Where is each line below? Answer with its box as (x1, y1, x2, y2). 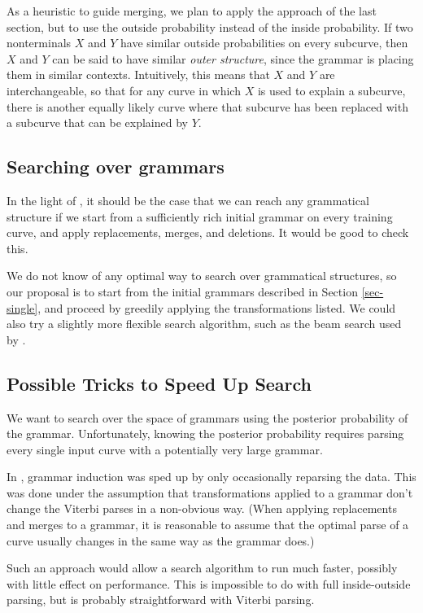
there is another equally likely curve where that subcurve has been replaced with (7, 98, 408, 115)
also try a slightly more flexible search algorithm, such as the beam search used (7, 315, 402, 332)
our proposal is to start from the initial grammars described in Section (7, 282, 358, 300)
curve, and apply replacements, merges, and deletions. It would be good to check (7, 224, 409, 241)
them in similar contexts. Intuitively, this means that (7, 66, 270, 83)
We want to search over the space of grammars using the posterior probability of (7, 409, 408, 426)
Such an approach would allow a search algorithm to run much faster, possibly (7, 559, 398, 576)
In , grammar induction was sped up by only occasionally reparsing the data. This (7, 468, 416, 485)
